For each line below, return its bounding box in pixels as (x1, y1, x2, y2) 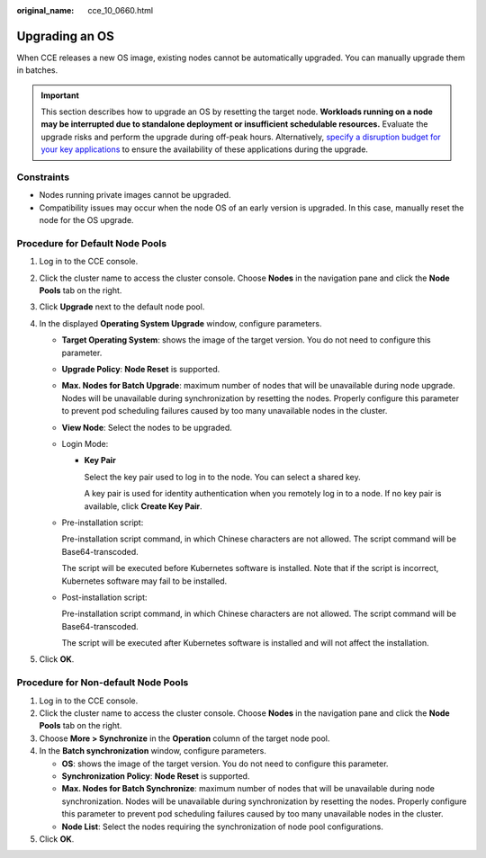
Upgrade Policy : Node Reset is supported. (61, 364, 220, 375)
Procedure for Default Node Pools (16, 237, 166, 249)
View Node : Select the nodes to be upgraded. (61, 422, 233, 433)
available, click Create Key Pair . (84, 500, 202, 512)
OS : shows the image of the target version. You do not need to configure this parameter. (61, 758, 389, 769)
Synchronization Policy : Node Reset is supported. (61, 770, 250, 782)
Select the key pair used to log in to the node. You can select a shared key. (84, 471, 361, 482)
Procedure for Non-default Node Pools (16, 676, 189, 689)
